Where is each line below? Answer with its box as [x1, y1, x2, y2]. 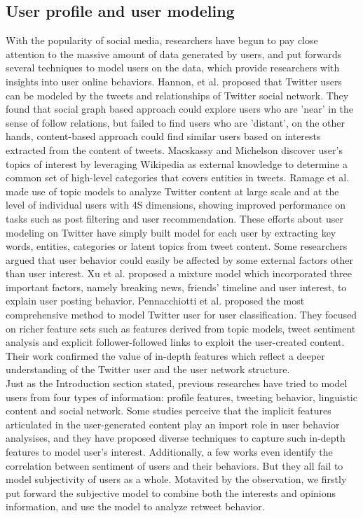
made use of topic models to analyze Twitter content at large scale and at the [6, 183, 339, 198]
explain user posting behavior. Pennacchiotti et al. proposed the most [6, 293, 305, 308]
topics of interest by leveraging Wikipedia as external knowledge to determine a [6, 156, 348, 171]
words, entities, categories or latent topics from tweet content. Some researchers [6, 239, 348, 253]
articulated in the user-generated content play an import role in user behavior [6, 416, 340, 431]
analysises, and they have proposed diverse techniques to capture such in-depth [6, 430, 345, 445]
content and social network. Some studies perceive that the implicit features [6, 403, 331, 418]
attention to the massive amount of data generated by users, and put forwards [6, 46, 342, 61]
